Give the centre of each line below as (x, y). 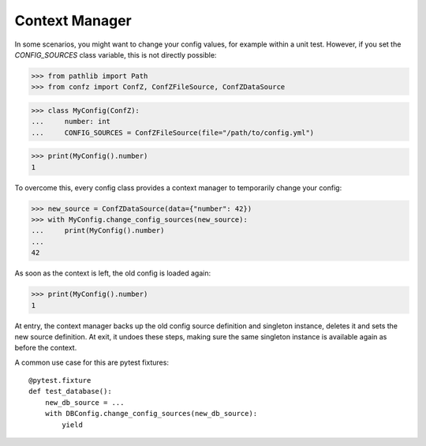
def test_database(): (70, 392)
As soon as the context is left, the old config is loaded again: (113, 273)
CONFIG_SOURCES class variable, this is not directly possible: (116, 54)
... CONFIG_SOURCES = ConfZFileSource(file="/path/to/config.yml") (173, 133)
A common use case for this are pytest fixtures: (92, 362)
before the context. (46, 348)
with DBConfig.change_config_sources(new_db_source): (151, 414)
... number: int (71, 122)
